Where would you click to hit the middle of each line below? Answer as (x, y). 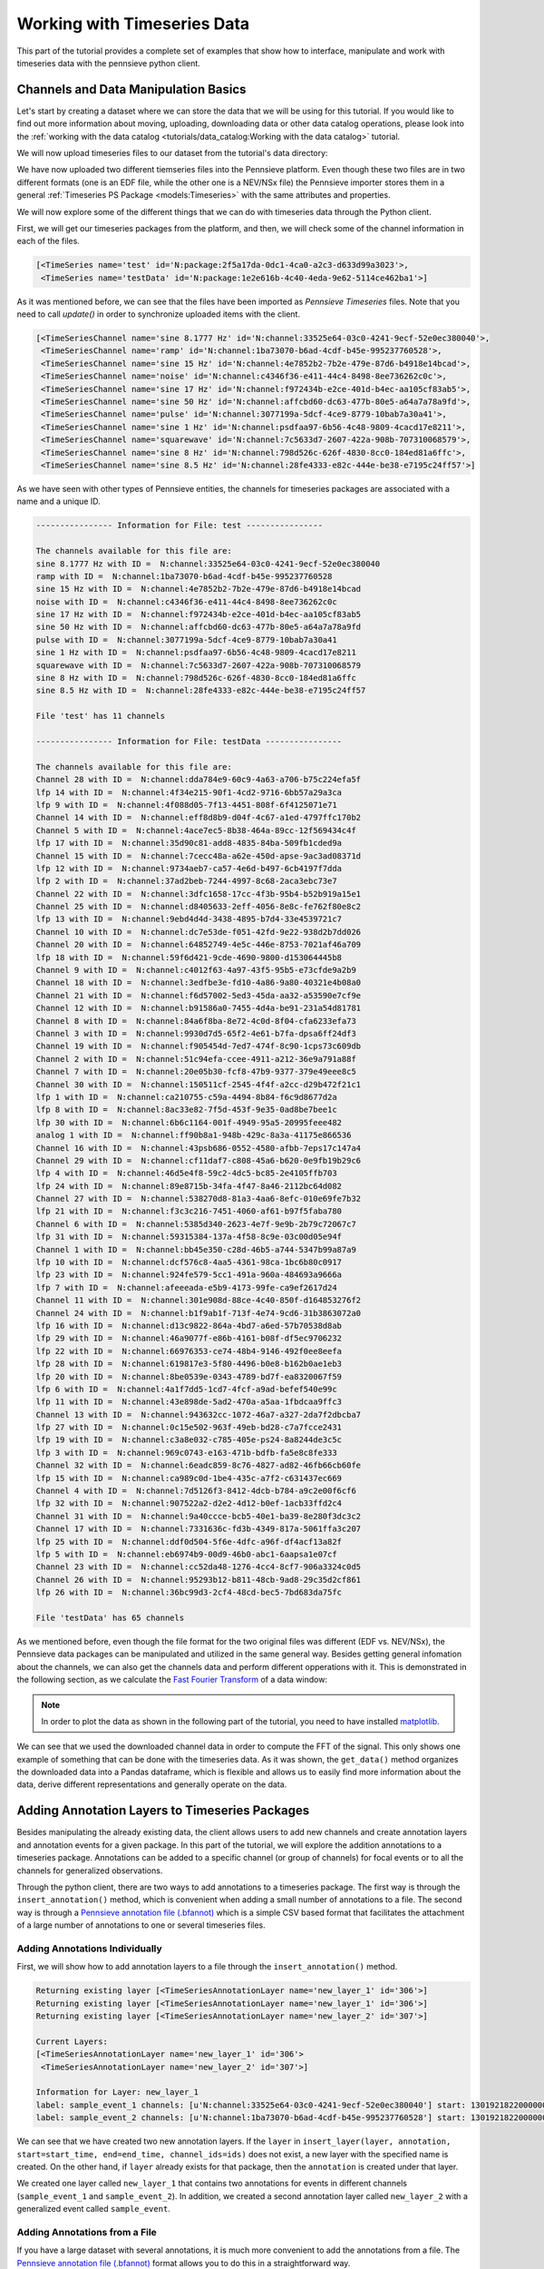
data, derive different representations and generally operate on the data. (152, 1784)
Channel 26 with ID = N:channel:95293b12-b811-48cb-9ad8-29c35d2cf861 (199, 1580)
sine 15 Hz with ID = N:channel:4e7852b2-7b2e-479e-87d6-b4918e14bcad (199, 589)
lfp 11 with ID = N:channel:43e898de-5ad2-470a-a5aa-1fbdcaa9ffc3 (189, 1402)
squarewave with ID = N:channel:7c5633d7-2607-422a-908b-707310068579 (199, 665)
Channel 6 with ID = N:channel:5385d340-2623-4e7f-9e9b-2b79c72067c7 (196, 1224)
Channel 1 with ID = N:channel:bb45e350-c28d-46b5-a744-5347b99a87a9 (196, 1249)
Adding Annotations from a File (87, 2232)
